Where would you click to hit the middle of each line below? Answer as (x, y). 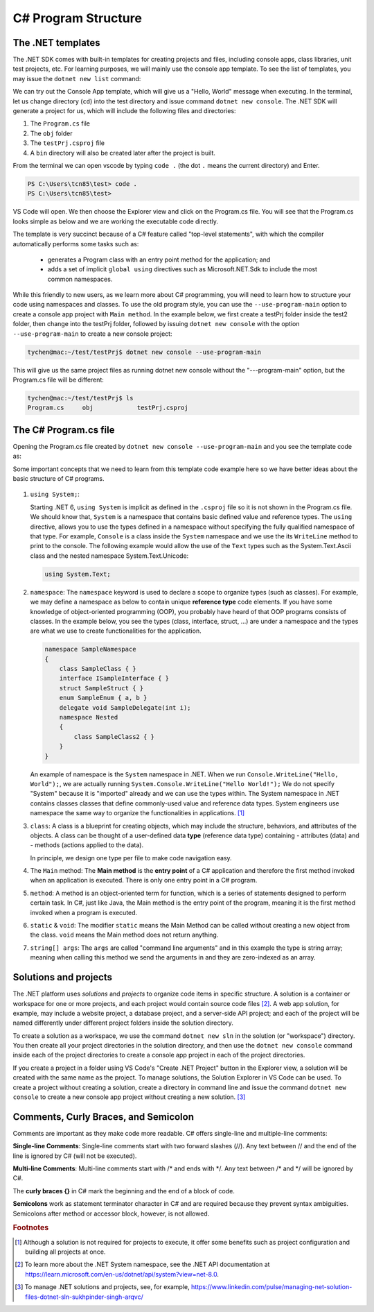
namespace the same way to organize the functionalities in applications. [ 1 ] (137, 813)
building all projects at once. (65, 1252)
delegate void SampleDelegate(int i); (125, 707)
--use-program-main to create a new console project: (92, 334)
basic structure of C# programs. (59, 479)
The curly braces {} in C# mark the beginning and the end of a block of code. (124, 1191)
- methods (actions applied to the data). (87, 845)
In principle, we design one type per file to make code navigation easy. (131, 858)
